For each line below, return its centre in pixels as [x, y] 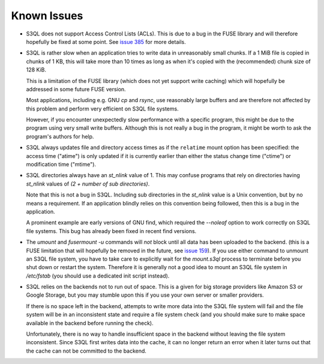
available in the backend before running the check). [90, 323]
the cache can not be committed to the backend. [86, 351]
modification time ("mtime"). [61, 165]
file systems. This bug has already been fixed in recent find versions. [111, 231]
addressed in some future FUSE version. [76, 89]
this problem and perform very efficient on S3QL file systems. [103, 109]
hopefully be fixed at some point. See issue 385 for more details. [106, 41]
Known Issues [47, 16]
